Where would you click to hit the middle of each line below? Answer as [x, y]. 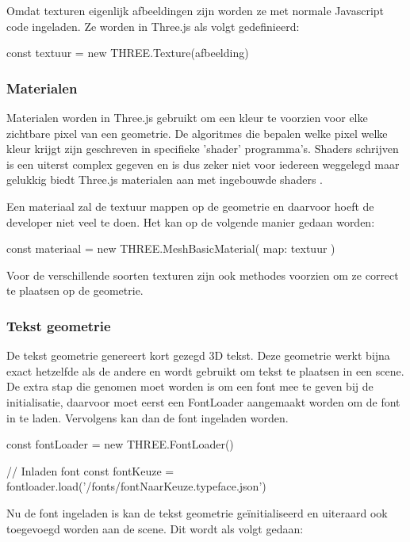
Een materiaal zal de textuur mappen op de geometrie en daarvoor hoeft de [190, 206]
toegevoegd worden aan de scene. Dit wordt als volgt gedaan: [155, 528]
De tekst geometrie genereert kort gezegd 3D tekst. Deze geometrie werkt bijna [198, 355]
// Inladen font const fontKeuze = [90, 470]
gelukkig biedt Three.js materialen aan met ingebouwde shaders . [165, 179]
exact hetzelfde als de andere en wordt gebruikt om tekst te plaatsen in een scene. [205, 370]
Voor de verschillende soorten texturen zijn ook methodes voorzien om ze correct [203, 275]
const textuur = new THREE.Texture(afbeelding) [128, 53]
